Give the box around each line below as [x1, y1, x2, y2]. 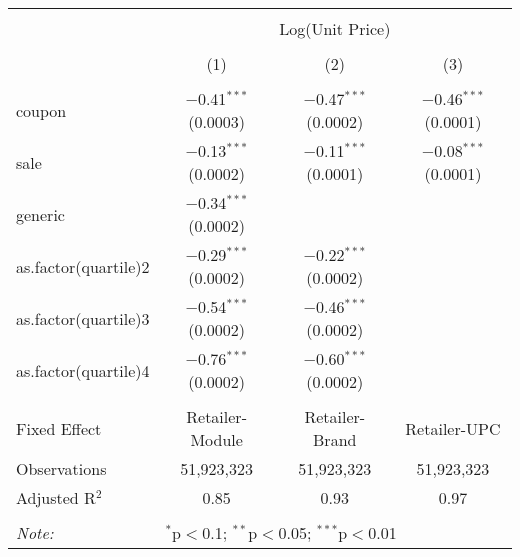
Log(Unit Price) [279, 17, 391, 40]
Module [190, 428, 243, 451]
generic [16, 202, 65, 226]
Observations [16, 457, 107, 480]
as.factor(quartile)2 [16, 254, 150, 278]
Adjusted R [16, 486, 96, 509]
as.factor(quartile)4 [16, 358, 150, 382]
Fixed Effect [16, 416, 102, 440]
